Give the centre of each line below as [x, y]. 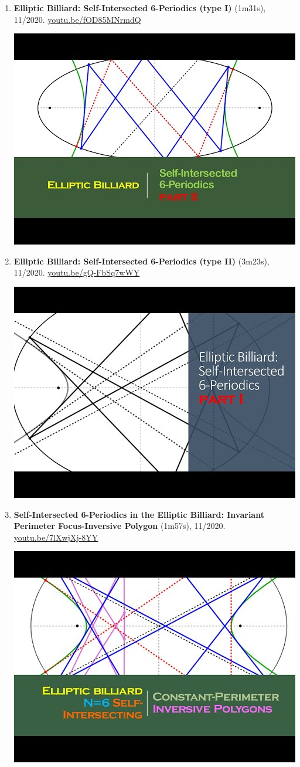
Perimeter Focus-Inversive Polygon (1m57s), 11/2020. [120, 526]
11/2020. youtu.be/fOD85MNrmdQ [77, 19]
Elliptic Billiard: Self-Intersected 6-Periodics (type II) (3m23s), [142, 261]
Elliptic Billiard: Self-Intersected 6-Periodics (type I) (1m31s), [140, 8]
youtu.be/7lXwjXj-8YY [56, 537]
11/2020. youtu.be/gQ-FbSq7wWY [77, 272]
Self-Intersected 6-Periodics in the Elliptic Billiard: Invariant [139, 514]
